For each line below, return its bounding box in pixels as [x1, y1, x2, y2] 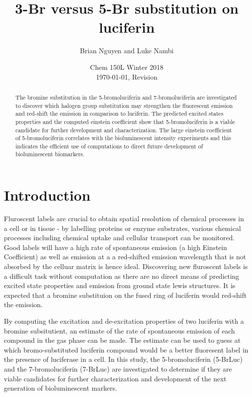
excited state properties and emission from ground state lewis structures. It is [4, 280, 235, 291]
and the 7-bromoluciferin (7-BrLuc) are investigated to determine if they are [4, 363, 232, 374]
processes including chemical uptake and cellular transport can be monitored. [4, 232, 235, 243]
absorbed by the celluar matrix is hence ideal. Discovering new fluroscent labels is [4, 261, 248, 271]
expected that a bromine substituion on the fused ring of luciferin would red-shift [4, 290, 247, 300]
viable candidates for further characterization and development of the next [4, 373, 227, 383]
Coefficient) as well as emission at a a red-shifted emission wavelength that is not [4, 251, 246, 262]
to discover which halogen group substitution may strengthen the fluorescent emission [15, 101, 233, 109]
